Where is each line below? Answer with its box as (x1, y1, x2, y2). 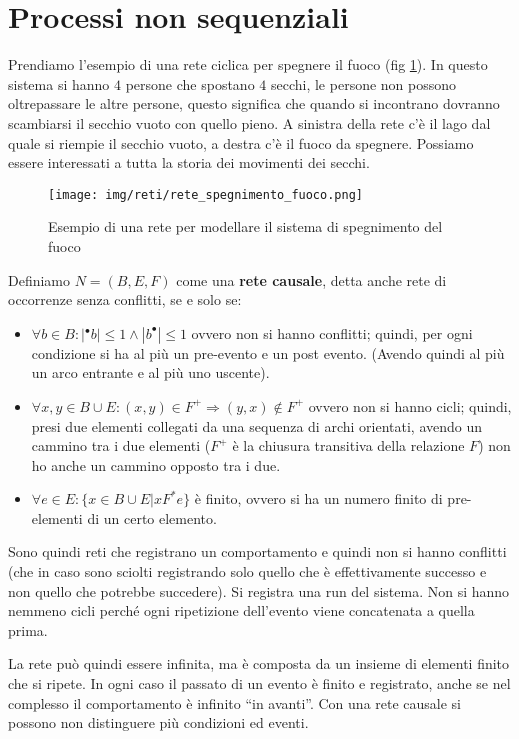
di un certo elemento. (87, 507, 217, 528)
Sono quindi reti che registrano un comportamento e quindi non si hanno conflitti (8, 541, 507, 562)
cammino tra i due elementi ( (31, 435, 211, 456)
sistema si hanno (8, 73, 110, 94)
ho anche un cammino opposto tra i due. (31, 454, 281, 475)
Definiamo (8, 269, 71, 290)
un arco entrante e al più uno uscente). (31, 362, 270, 383)
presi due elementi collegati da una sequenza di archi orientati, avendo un (31, 415, 483, 436)
